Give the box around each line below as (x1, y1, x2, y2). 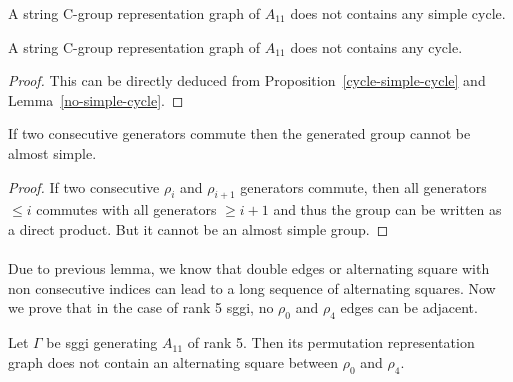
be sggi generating (46, 332, 158, 353)
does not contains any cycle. (290, 36, 463, 57)
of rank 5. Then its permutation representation (187, 332, 475, 353)
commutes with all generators (36, 199, 217, 220)
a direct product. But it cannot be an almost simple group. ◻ (8, 218, 389, 239)
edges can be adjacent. (340, 297, 478, 318)
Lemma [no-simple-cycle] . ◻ (8, 89, 184, 110)
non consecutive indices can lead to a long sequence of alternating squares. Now (8, 277, 496, 298)
